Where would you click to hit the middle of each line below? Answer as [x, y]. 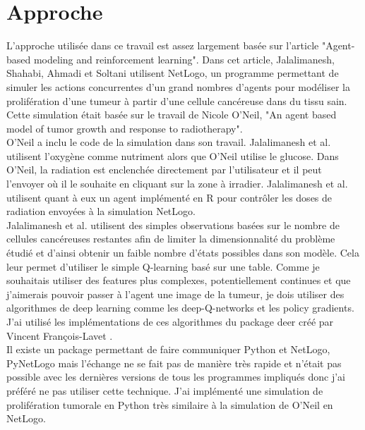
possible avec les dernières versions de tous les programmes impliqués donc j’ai [176, 377]
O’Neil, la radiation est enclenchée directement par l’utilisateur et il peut [164, 170]
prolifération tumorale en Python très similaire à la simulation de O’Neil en [170, 404]
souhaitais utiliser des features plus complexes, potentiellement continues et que [179, 280]
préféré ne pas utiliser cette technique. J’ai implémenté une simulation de [165, 390]
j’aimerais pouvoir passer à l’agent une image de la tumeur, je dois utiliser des [175, 294]
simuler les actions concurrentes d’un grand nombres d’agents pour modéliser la [178, 86]
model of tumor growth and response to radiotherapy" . [125, 128]
